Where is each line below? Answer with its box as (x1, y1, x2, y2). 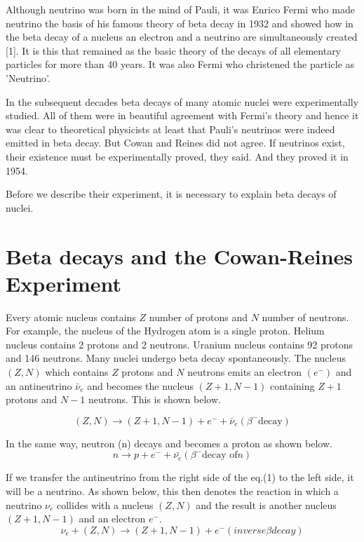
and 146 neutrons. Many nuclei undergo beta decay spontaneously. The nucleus (6, 351, 346, 365)
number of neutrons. (262, 309, 349, 324)
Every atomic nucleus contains (6, 309, 136, 324)
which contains (45, 365, 109, 379)
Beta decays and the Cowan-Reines (6, 241, 353, 270)
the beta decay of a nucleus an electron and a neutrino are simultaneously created (6, 29, 358, 44)
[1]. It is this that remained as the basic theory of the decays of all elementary (6, 43, 342, 57)
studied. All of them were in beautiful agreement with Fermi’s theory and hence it (6, 108, 359, 123)
